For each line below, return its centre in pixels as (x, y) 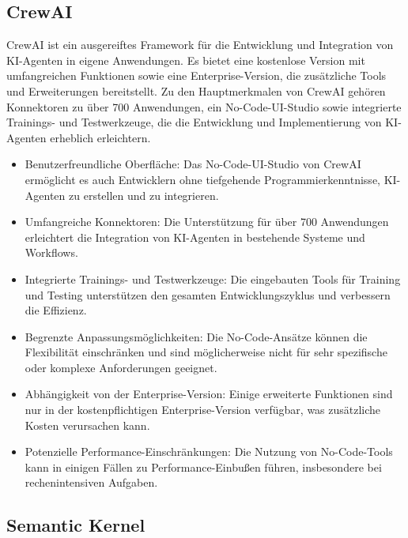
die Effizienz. (56, 310)
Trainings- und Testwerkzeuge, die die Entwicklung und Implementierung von (194, 122)
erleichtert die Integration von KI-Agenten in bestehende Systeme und (195, 237)
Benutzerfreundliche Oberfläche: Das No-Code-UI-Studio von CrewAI (193, 164)
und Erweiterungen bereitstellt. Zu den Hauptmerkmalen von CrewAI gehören (196, 90)
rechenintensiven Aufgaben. (91, 482)
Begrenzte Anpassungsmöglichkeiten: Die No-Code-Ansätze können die (196, 336)
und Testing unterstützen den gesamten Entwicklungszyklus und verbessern (208, 294)
